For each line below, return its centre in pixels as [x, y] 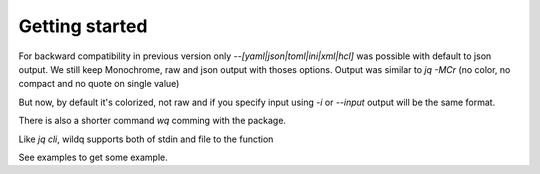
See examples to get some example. [93, 157]
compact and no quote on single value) [99, 84]
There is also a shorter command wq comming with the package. [152, 121]
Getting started [83, 26]
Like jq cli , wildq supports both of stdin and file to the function [146, 139]
